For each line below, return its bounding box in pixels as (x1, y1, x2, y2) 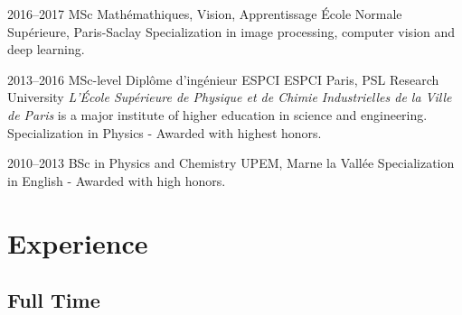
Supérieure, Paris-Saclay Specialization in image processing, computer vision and (7, 22, 456, 41)
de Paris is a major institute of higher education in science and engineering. (7, 105, 428, 124)
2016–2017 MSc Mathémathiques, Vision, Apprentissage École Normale (7, 5, 402, 23)
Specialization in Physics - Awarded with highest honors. (7, 123, 322, 142)
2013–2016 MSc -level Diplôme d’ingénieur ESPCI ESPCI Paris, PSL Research (7, 69, 439, 88)
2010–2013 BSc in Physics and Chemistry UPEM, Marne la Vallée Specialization (7, 153, 455, 172)
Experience (7, 224, 148, 261)
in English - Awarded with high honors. (7, 171, 226, 190)
